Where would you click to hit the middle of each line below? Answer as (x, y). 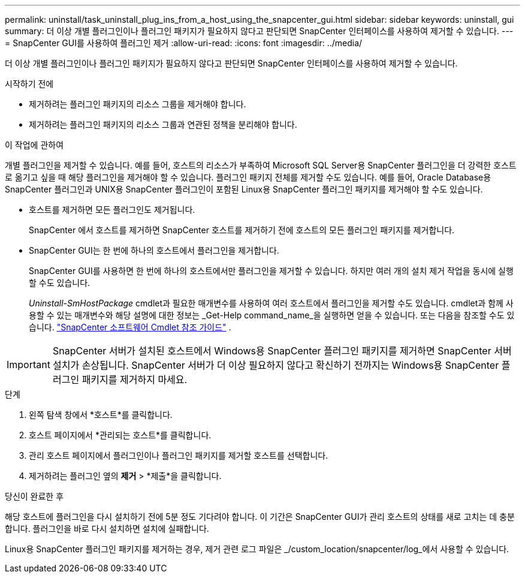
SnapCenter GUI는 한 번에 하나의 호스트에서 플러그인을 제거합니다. (154, 250)
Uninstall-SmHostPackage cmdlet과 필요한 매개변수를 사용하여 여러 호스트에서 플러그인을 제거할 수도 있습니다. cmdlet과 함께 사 (271, 303)
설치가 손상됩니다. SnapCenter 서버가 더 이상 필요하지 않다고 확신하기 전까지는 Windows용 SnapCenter (276, 365)
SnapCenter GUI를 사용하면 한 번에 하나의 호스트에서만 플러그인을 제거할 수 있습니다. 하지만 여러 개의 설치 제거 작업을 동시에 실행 (271, 271)
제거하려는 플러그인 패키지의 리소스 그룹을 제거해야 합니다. (138, 104)
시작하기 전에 (29, 84)
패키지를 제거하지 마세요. (135, 380)
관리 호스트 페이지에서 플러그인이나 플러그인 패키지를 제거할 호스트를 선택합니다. (179, 455)
